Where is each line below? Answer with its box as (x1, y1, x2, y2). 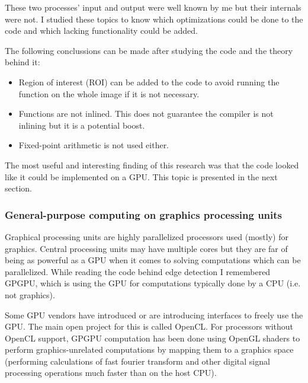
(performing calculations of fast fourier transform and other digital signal (5, 355, 270, 367)
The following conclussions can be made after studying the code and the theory (5, 44, 293, 56)
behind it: (5, 56, 40, 68)
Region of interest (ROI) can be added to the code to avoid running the (18, 75, 280, 88)
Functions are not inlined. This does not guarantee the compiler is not (18, 107, 274, 120)
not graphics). (5, 288, 55, 301)
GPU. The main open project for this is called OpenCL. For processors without (5, 320, 294, 333)
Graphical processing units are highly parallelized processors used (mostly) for (5, 230, 288, 242)
